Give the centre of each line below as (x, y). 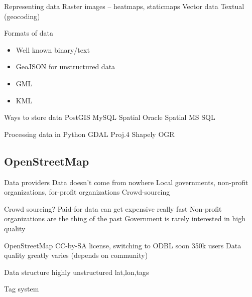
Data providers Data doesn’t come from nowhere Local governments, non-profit (126, 182)
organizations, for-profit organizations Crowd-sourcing (87, 192)
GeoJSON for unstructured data (66, 66)
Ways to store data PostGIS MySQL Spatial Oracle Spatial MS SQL (110, 117)
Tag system (22, 289)
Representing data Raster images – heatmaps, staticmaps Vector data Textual (124, 6)
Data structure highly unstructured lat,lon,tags (77, 272)
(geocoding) (22, 16)
